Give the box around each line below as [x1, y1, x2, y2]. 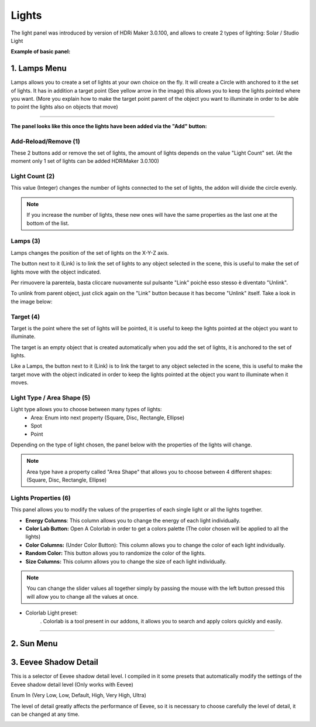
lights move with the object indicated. [11, 268, 101, 275]
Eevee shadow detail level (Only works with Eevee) [11, 681, 134, 688]
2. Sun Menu [11, 639, 58, 649]
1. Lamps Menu [11, 63, 67, 73]
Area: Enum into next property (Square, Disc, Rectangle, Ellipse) [30, 414, 185, 421]
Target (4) [11, 312, 40, 320]
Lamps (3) [11, 237, 40, 245]
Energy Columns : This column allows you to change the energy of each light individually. [25, 517, 241, 524]
